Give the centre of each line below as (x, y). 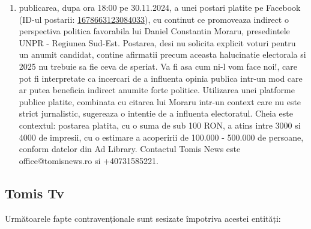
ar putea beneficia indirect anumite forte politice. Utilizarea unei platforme (157, 90)
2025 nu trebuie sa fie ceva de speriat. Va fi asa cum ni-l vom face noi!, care (158, 66)
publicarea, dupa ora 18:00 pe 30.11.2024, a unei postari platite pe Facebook (160, 7)
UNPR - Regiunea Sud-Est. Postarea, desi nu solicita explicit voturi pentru (157, 42)
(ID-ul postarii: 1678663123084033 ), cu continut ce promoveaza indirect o (154, 19)
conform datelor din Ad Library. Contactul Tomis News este (130, 149)
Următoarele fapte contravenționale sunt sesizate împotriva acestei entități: (143, 218)
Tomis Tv (35, 193)
